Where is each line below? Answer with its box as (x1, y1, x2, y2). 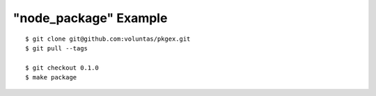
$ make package (25, 73, 77, 81)
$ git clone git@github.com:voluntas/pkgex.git (25, 35, 191, 43)
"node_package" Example (13, 10, 168, 26)
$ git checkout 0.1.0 (25, 64, 99, 72)
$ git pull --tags (25, 44, 88, 52)
